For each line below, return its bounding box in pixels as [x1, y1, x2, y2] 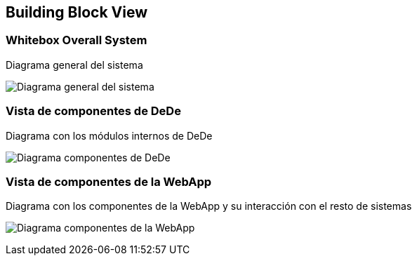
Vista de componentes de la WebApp [6, 174, 212, 189]
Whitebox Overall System [6, 33, 147, 48]
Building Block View [6, 4, 148, 21]
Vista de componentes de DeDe [6, 104, 181, 119]
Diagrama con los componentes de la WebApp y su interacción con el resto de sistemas [6, 200, 412, 213]
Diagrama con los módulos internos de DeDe [6, 129, 213, 142]
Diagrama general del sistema [6, 58, 143, 71]
